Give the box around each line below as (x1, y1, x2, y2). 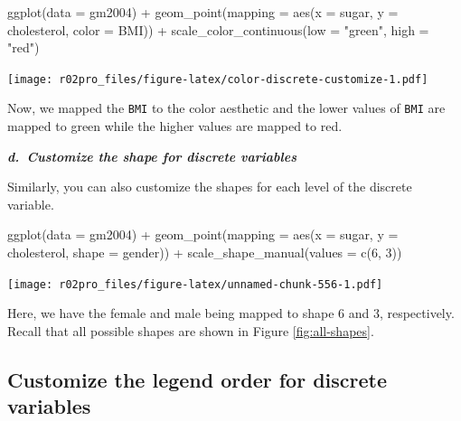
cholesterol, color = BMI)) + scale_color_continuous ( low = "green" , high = (7, 20, 429, 39)
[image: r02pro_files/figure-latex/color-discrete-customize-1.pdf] (7, 72, 428, 86)
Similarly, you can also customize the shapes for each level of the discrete (7, 177, 412, 196)
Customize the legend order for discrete (7, 365, 388, 393)
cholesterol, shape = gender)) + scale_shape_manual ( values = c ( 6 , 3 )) (7, 243, 402, 262)
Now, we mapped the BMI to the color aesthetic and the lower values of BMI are (7, 98, 446, 117)
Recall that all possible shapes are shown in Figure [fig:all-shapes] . (7, 321, 374, 340)
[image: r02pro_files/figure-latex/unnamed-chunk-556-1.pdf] (7, 277, 383, 291)
